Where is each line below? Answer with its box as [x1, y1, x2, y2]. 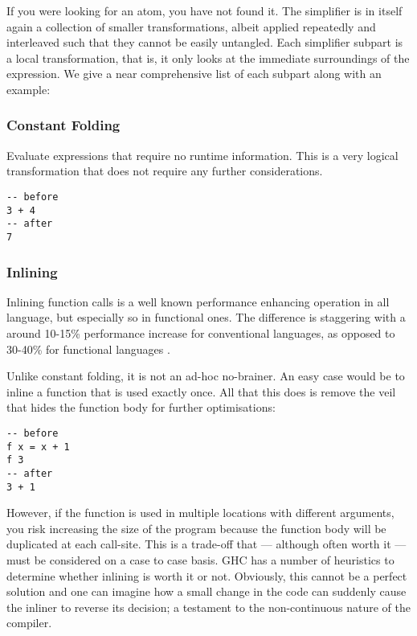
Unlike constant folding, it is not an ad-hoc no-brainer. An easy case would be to [6, 367, 405, 384]
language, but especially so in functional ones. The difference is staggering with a [6, 309, 406, 326]
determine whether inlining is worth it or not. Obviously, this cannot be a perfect [6, 567, 407, 584]
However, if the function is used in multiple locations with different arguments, [6, 504, 395, 521]
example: [6, 80, 51, 97]
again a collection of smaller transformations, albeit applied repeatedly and [6, 18, 376, 35]
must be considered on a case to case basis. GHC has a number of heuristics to [6, 552, 395, 568]
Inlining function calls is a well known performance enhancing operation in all [6, 293, 390, 310]
